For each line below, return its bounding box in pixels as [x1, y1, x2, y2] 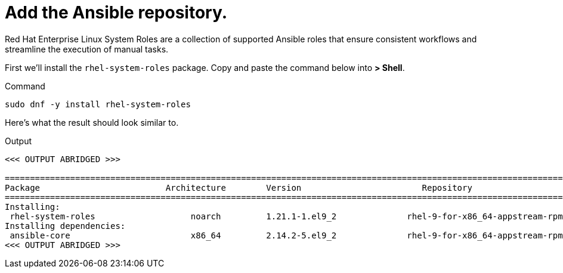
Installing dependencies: [5, 221, 126, 231]
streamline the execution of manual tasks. [5, 44, 169, 54]
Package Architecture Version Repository [5, 182, 472, 193]
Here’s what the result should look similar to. [5, 117, 179, 128]
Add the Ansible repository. [5, 2, 228, 23]
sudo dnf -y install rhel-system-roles [5, 99, 191, 109]
